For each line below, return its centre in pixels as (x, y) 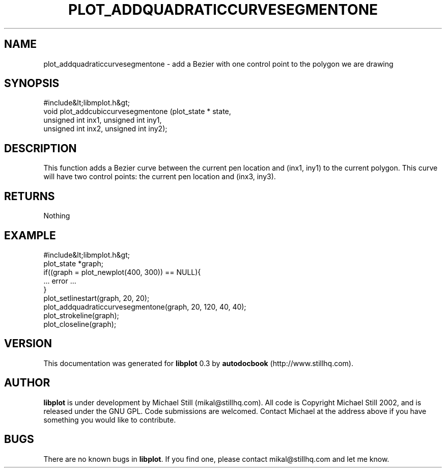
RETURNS (30, 196)
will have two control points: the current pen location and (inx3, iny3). (160, 177)
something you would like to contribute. (110, 420)
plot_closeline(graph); (80, 324)
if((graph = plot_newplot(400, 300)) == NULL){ (122, 272)
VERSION (28, 344)
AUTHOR (27, 383)
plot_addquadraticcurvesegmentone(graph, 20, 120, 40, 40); (145, 307)
